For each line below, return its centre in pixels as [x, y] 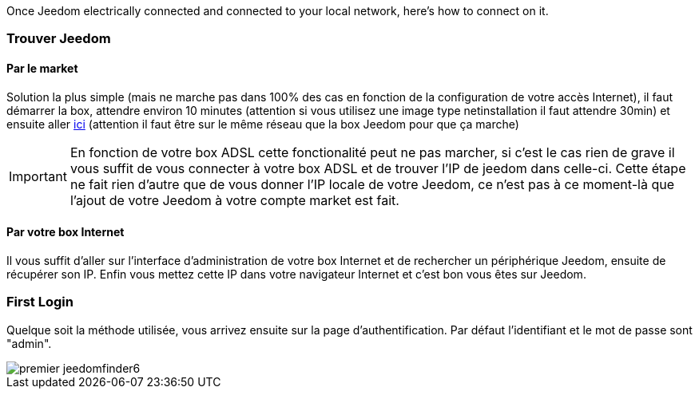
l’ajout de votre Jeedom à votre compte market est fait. [234, 200]
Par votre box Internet [66, 232]
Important [38, 176]
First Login [40, 302]
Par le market [42, 68]
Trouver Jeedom [59, 39]
